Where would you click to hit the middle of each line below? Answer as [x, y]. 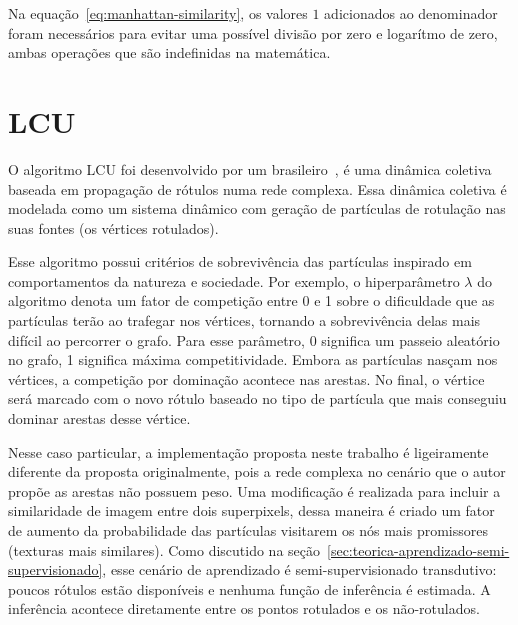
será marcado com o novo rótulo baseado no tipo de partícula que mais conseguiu [257, 398]
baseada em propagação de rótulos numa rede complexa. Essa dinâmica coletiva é [257, 188]
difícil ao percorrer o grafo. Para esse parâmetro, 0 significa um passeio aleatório [254, 339]
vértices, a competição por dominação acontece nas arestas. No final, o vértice [246, 378]
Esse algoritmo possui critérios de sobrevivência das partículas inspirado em [240, 261]
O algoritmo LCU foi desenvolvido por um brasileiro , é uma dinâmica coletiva [250, 168]
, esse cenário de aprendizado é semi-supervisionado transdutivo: [299, 569]
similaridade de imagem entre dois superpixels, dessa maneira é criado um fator [251, 510]
